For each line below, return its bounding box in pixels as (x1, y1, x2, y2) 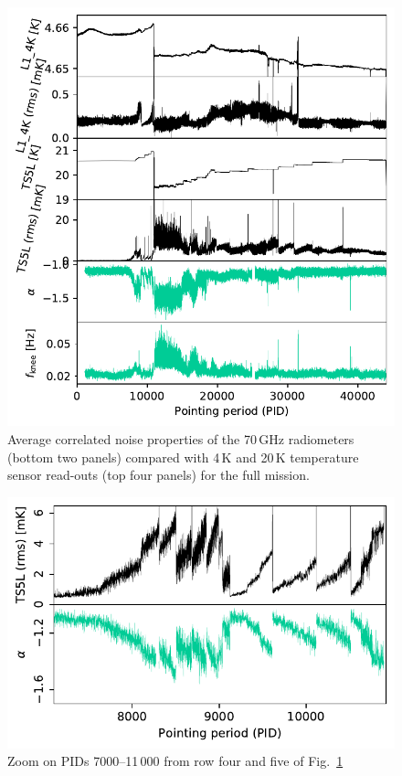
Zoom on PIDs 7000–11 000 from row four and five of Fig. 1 (7, 751, 344, 771)
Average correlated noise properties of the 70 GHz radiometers (7, 429, 354, 448)
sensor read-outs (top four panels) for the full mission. (7, 465, 310, 484)
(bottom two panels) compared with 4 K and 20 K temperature (7, 447, 359, 466)
